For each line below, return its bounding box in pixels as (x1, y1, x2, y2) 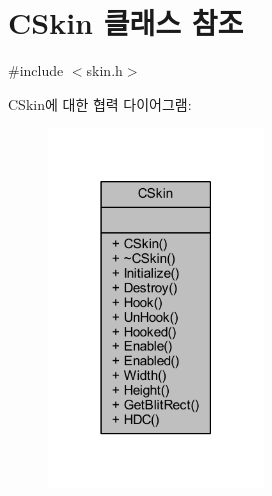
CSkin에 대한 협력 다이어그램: (8, 93, 192, 114)
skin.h (86, 60, 123, 81)
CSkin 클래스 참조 (8, 2, 244, 43)
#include (8, 60, 64, 81)
